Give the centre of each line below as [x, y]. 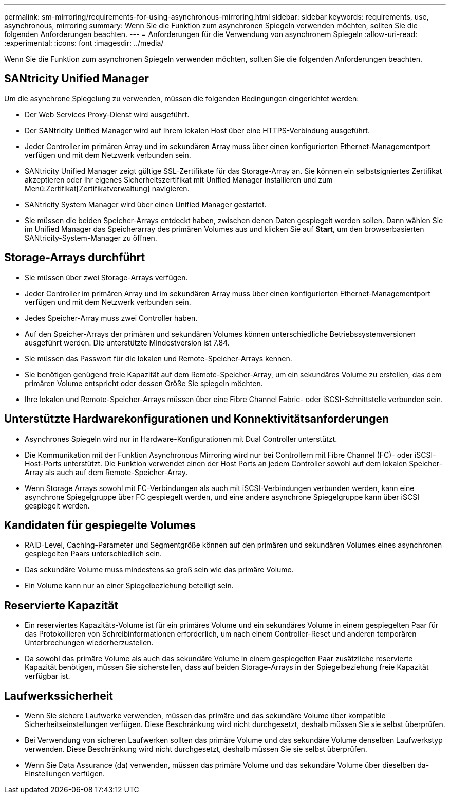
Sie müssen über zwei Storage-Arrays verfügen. [106, 277]
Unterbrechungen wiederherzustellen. [89, 643]
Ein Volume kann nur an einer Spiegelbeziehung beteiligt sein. [129, 586]
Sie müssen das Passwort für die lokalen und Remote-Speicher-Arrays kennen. [158, 358]
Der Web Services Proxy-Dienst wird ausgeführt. [107, 114]
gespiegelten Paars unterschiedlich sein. [93, 554]
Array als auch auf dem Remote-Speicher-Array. [106, 472]
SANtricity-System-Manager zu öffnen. [91, 238]
